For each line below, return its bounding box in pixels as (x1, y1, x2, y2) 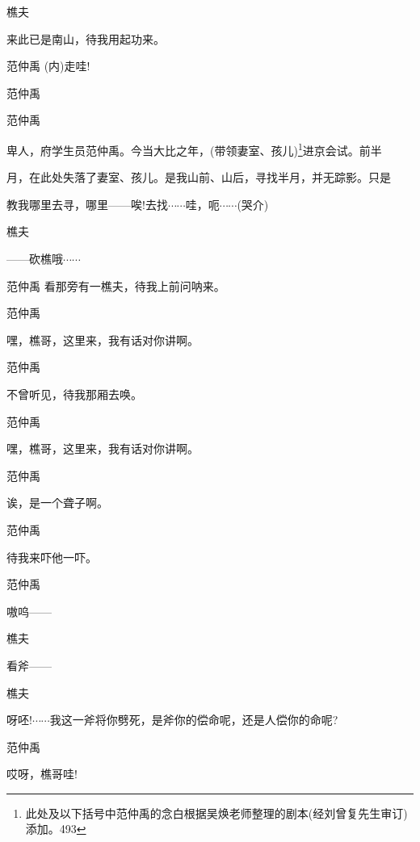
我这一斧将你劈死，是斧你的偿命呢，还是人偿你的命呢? (49, 711, 338, 728)
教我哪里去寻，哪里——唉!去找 (6, 195, 168, 212)
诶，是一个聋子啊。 (6, 494, 108, 511)
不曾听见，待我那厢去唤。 (6, 385, 142, 402)
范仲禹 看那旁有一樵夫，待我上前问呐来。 (6, 277, 225, 294)
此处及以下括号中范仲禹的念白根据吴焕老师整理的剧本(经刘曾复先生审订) (25, 804, 408, 821)
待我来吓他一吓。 (6, 548, 97, 565)
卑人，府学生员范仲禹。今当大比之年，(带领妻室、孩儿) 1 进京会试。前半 (6, 139, 382, 158)
